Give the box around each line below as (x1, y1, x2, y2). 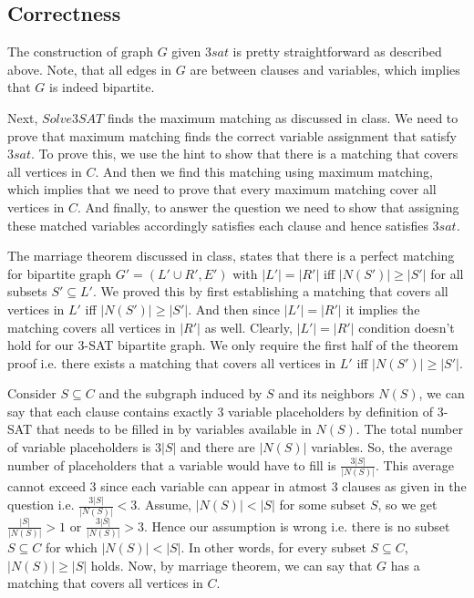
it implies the (345, 299, 420, 318)
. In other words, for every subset (180, 538, 366, 557)
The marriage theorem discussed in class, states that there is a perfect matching (7, 246, 455, 265)
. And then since (188, 299, 280, 318)
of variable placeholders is (7, 438, 151, 457)
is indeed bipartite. (49, 77, 155, 97)
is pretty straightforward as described (232, 42, 442, 61)
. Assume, (137, 495, 191, 514)
